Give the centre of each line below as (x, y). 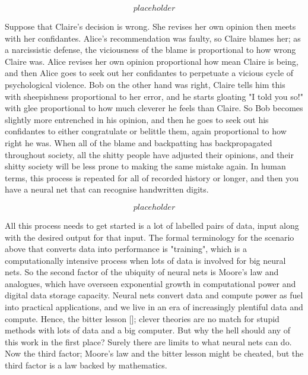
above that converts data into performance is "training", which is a (126, 249)
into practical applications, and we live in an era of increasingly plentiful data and (154, 307)
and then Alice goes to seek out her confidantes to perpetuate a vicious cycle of (149, 73)
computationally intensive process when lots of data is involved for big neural (145, 260)
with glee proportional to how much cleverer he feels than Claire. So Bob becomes (154, 108)
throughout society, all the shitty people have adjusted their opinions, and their (149, 154)
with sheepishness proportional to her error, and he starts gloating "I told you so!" (154, 96)
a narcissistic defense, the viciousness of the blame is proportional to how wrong (150, 50)
